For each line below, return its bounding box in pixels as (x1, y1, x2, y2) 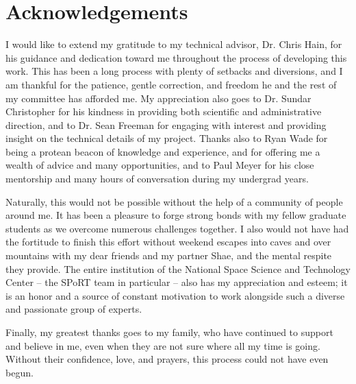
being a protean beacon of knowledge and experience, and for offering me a (5, 144, 320, 158)
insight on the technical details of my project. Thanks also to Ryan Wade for (5, 131, 328, 145)
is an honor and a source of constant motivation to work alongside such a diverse (5, 288, 345, 302)
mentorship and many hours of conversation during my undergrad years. (5, 171, 309, 186)
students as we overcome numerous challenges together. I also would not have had (5, 221, 349, 235)
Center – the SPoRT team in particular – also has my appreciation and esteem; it (5, 275, 348, 289)
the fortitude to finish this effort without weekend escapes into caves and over (5, 235, 331, 249)
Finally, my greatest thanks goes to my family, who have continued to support (5, 325, 333, 339)
